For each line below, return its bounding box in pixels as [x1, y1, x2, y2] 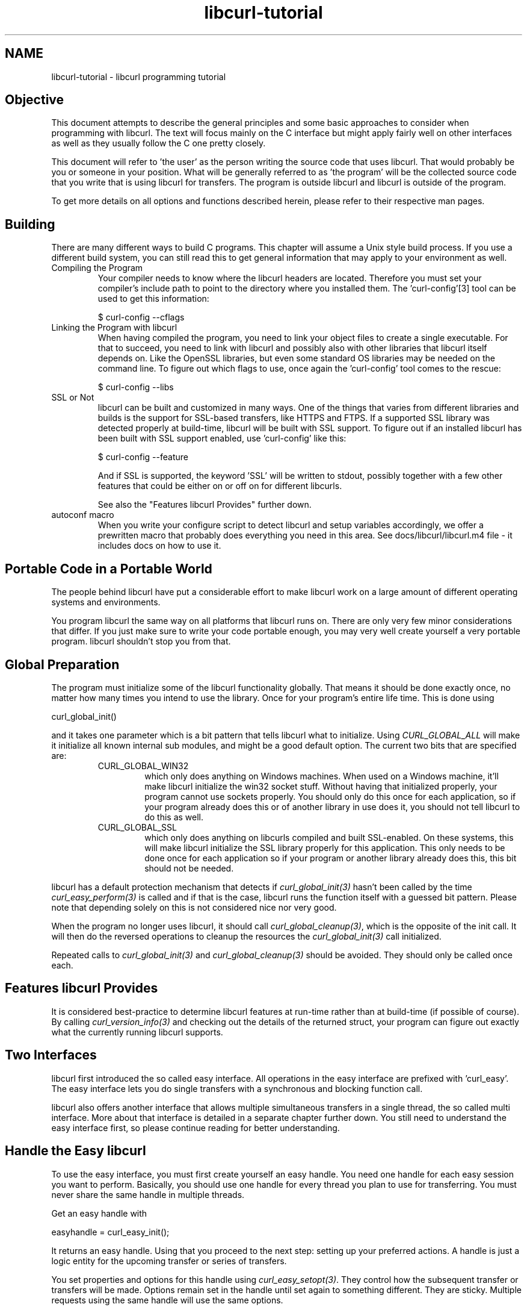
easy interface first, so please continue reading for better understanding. [51, 1122, 340, 1133]
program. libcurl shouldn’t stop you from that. [51, 636, 231, 647]
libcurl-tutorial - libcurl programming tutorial [51, 71, 226, 82]
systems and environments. [51, 597, 161, 608]
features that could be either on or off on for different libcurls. [97, 481, 342, 491]
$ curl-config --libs [97, 382, 174, 393]
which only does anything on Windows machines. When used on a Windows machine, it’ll [144, 770, 499, 781]
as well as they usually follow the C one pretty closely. [51, 138, 266, 149]
